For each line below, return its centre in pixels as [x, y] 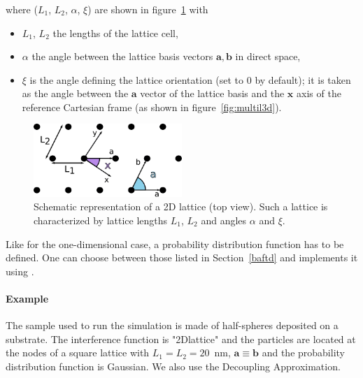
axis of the [319, 93]
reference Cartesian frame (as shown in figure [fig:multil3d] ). [152, 107]
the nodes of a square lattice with [78, 352]
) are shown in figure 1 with [148, 9]
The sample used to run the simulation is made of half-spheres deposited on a [172, 325]
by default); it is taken [303, 79]
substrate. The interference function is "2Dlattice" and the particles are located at [181, 339]
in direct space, [268, 56]
